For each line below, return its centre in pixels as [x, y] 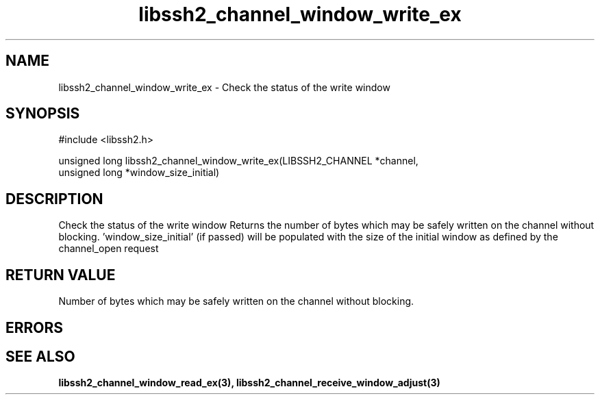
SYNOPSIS [43, 114]
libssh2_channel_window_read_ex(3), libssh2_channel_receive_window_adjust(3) [249, 383]
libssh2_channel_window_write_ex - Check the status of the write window [224, 87]
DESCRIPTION [54, 199]
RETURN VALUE [61, 275]
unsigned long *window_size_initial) [139, 173]
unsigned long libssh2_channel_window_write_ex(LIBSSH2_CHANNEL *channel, [238, 161]
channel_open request [109, 249]
